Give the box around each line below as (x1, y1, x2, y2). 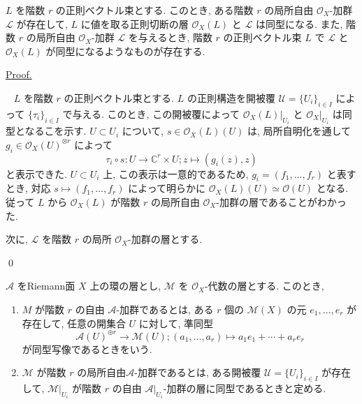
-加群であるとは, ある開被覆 (134, 365, 261, 380)
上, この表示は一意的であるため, (103, 166, 249, 181)
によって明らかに (128, 181, 206, 195)
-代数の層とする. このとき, (204, 278, 324, 293)
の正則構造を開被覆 (187, 90, 275, 105)
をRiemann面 (17, 278, 75, 293)
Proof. (6, 67, 32, 82)
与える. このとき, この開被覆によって (72, 106, 240, 121)
